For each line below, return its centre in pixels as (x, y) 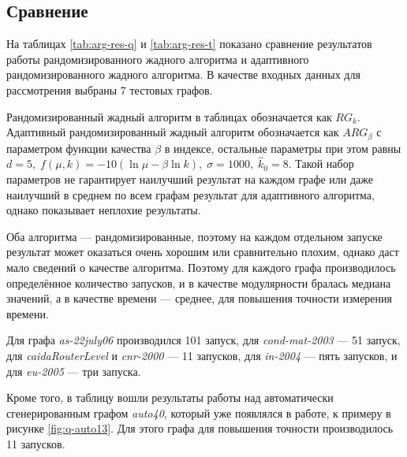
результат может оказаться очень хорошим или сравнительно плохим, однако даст (203, 252)
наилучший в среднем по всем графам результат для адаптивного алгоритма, (190, 194)
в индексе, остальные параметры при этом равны (283, 148)
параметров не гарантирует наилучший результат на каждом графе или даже (190, 179)
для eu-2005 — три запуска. (74, 371)
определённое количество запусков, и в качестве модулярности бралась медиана (199, 282)
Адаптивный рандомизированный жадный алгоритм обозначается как (173, 132)
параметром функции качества (79, 148)
